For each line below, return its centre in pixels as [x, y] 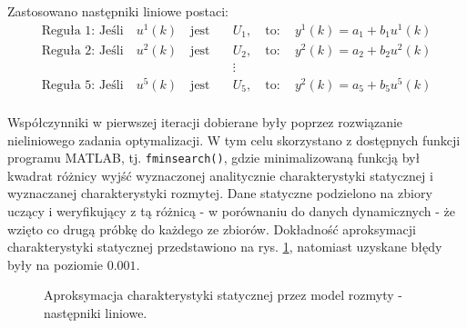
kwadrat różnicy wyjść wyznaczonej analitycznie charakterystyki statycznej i [220, 175]
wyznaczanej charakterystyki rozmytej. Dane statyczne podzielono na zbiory [220, 193]
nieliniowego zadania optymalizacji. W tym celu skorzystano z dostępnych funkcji [234, 139]
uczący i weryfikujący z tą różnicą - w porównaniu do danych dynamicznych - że [232, 211]
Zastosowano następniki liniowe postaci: [118, 11]
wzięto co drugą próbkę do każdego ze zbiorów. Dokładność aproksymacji [212, 229]
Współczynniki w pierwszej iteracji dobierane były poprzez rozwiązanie [205, 121]
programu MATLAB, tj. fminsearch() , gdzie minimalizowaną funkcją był [214, 158]
